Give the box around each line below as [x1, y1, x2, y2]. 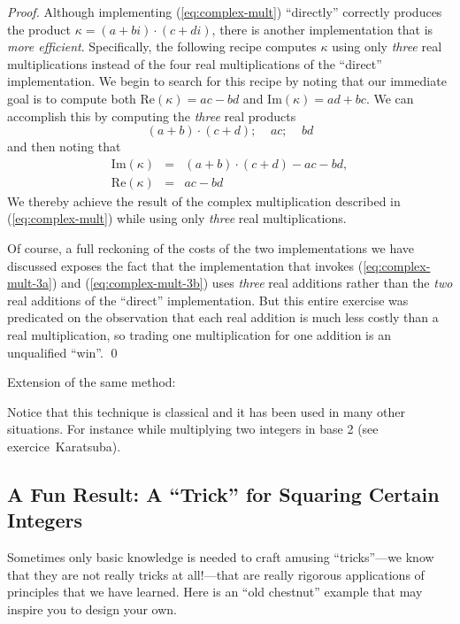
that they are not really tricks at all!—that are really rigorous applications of [7, 565, 425, 583]
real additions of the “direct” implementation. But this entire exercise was [7, 290, 409, 309]
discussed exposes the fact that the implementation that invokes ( [7, 256, 364, 274]
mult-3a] [7, 273, 52, 292]
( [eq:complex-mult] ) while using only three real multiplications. [7, 209, 347, 227]
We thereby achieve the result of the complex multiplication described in [7, 191, 401, 210]
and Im [242, 89, 282, 107]
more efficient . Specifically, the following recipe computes [7, 37, 317, 56]
